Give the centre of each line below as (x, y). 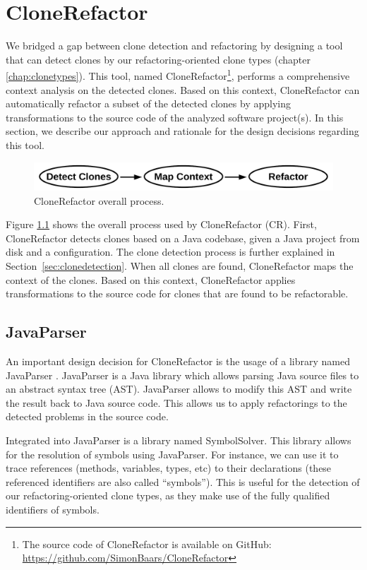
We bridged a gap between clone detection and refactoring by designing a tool (174, 46)
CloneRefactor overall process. (99, 200)
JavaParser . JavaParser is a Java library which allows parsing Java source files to (182, 375)
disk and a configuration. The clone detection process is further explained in (170, 252)
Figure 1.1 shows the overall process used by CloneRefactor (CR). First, (161, 224)
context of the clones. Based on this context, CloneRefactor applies (151, 279)
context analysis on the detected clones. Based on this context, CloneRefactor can (183, 89)
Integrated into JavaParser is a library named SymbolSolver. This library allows (179, 440)
